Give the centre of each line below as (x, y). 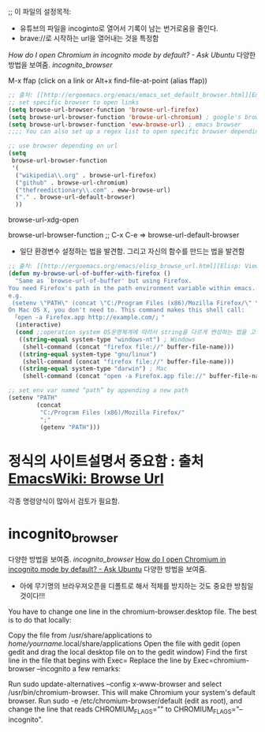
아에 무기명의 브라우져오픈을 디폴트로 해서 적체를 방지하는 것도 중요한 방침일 (136, 585)
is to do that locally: (40, 620)
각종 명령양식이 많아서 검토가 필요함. (64, 501)
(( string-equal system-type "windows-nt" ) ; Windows (107, 339)
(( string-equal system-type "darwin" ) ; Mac (93, 369)
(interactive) (38, 325)
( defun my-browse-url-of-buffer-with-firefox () (90, 274)
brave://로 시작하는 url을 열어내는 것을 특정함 (89, 38)
